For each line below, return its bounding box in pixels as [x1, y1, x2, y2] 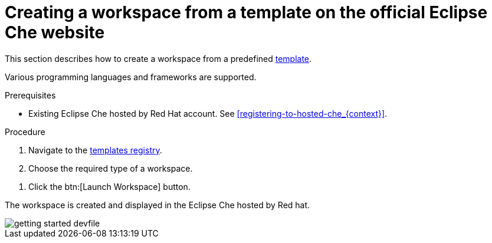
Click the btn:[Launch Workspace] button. [28, 181, 191, 192]
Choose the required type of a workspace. [28, 163, 193, 173]
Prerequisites [5, 90, 56, 100]
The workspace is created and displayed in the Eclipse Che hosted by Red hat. [5, 199, 310, 210]
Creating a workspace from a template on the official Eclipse [5, 2, 488, 22]
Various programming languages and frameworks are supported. [5, 71, 257, 82]
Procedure [5, 126, 45, 137]
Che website [5, 22, 105, 42]
